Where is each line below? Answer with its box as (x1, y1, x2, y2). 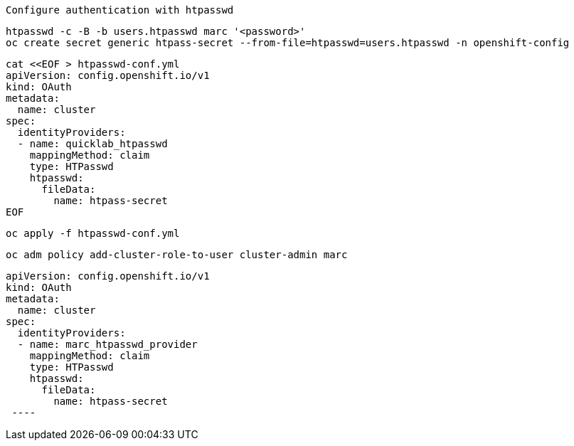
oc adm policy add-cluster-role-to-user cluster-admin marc (6, 249, 348, 260)
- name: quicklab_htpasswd (17, 138, 168, 149)
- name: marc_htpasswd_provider (17, 339, 198, 350)
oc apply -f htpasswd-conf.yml (6, 228, 180, 239)
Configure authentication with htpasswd (6, 4, 234, 16)
